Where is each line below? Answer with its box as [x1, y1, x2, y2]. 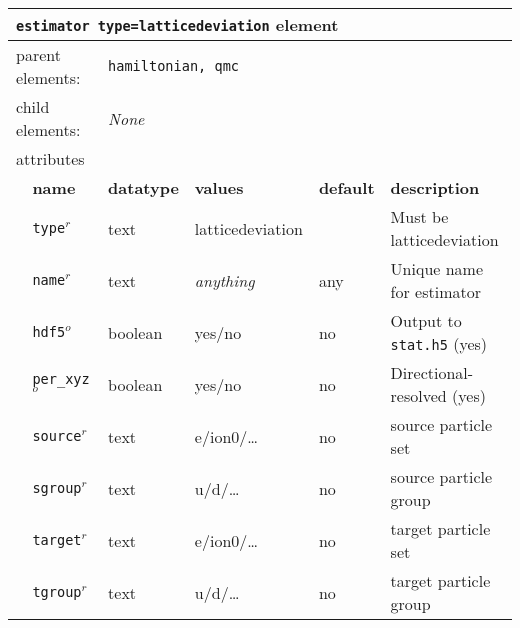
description [390, 176, 480, 199]
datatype [108, 176, 179, 199]
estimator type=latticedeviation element [16, 13, 339, 36]
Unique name [390, 257, 484, 280]
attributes [16, 147, 85, 170]
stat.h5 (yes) [390, 332, 488, 355]
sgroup [32, 480, 82, 496]
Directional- [390, 361, 474, 384]
